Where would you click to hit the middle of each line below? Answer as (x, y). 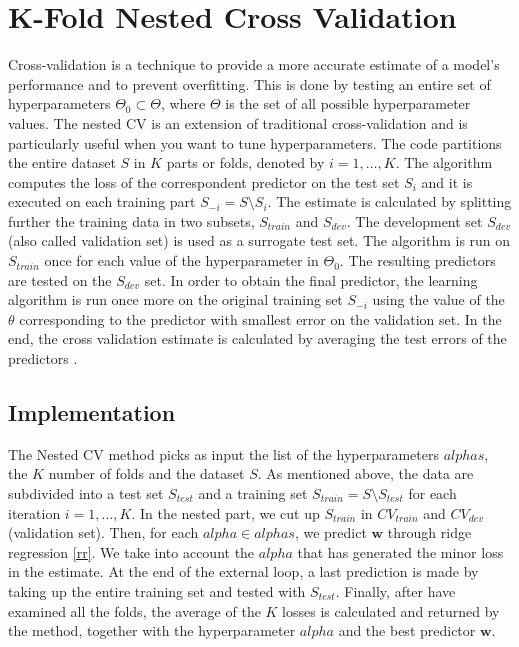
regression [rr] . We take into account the (131, 551)
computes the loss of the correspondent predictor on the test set (204, 181)
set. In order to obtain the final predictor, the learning (311, 279)
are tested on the (60, 279)
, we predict (330, 532)
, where (183, 103)
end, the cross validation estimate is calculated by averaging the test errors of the (257, 338)
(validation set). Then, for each (103, 532)
